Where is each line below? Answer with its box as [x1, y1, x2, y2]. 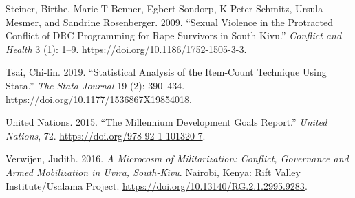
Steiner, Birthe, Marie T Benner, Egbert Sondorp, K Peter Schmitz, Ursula [6, 1, 323, 15]
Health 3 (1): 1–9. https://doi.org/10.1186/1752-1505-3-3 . [6, 41, 247, 56]
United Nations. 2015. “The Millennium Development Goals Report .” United [6, 115, 327, 129]
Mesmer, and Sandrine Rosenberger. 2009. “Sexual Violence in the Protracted [6, 14, 334, 29]
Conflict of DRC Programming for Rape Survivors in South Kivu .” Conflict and [6, 28, 342, 43]
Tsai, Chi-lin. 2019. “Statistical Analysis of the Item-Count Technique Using [6, 65, 327, 79]
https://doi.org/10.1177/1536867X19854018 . [6, 91, 192, 106]
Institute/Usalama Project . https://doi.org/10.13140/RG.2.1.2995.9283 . [6, 178, 308, 192]
